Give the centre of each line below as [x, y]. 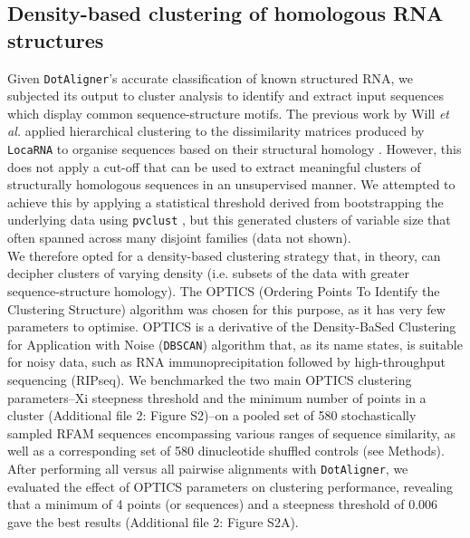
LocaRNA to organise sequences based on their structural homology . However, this [235, 149]
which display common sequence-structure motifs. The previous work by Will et [229, 113]
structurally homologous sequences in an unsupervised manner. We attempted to [231, 184]
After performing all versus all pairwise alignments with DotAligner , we [208, 468]
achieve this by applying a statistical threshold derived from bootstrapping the [225, 202]
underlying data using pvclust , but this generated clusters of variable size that [229, 220]
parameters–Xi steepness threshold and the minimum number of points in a [217, 397]
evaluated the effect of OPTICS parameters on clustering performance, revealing [230, 486]
